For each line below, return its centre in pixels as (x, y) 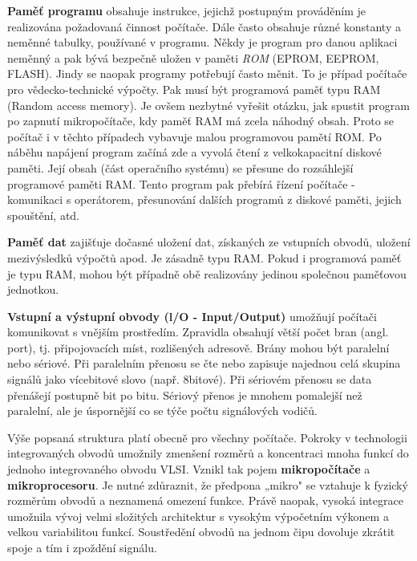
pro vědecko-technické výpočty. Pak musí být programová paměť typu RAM (194, 89)
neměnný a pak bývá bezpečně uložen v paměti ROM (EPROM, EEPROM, (193, 57)
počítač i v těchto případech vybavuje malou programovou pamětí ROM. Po (194, 136)
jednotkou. (33, 289)
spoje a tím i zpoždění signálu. (82, 547)
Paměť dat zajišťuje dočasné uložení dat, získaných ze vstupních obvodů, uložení (209, 242)
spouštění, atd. (44, 215)
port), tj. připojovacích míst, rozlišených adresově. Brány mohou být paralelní (198, 347)
